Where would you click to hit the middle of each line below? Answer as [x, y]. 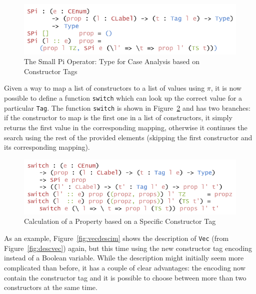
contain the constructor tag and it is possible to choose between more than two [125, 277]
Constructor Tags [51, 71]
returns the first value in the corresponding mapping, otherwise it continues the [126, 127]
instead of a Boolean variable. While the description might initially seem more [124, 258]
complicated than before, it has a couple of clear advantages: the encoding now [125, 267]
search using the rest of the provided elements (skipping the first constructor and [128, 137]
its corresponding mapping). [47, 147]
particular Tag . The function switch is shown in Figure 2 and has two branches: [127, 107]
